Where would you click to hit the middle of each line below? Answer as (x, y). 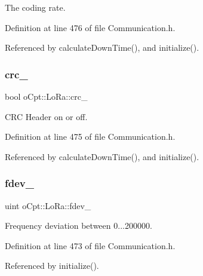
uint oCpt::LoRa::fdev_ (48, 205)
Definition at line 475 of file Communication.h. (90, 137)
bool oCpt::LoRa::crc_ (46, 96)
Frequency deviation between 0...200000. (79, 226)
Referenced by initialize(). (52, 266)
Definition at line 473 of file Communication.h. (90, 245)
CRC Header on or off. (46, 116)
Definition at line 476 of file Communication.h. (90, 27)
